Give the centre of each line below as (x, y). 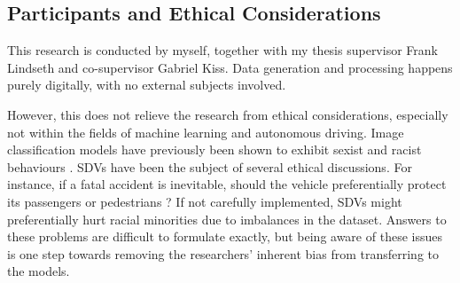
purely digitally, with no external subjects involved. (147, 85)
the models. (39, 271)
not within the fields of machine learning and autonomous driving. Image (206, 132)
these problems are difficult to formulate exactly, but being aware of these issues (225, 236)
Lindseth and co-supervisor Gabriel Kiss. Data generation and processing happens (230, 67)
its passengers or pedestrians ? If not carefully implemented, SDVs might (205, 201)
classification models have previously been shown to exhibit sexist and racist (214, 149)
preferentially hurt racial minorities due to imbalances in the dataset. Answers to (227, 219)
